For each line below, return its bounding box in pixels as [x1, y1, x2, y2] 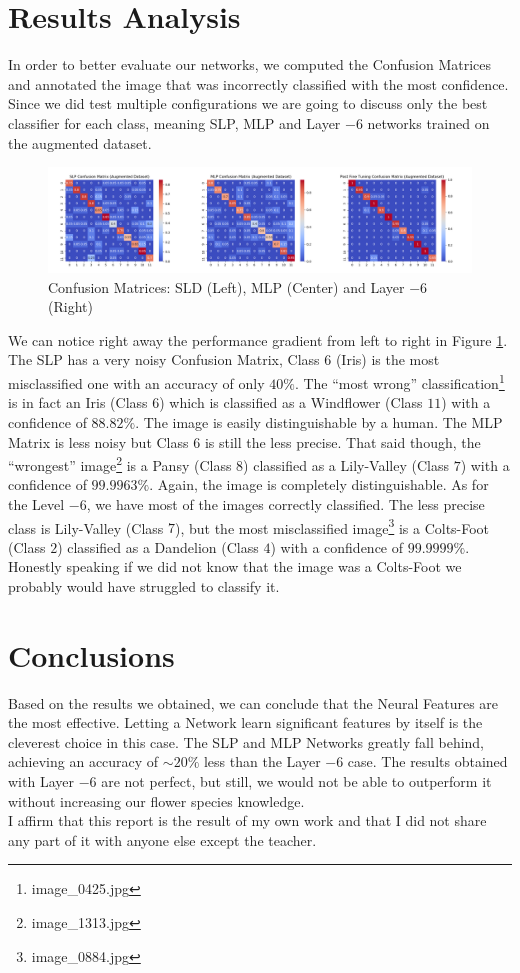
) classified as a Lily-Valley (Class [243, 454, 449, 475]
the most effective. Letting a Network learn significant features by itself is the [8, 712, 483, 733]
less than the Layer [203, 751, 321, 772]
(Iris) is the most [335, 349, 440, 370]
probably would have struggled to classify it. [8, 575, 280, 596]
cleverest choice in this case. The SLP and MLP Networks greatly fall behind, [8, 731, 485, 752]
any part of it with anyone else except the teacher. [8, 829, 317, 850]
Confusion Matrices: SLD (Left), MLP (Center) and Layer [48, 276, 405, 297]
